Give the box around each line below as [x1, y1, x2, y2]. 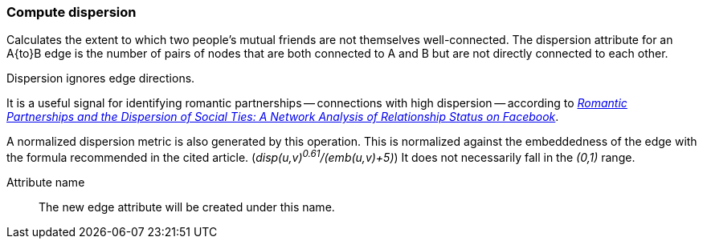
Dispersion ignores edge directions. [6, 71, 195, 86]
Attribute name [6, 175, 85, 190]
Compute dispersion [6, 4, 137, 20]
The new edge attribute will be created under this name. [39, 200, 335, 215]
